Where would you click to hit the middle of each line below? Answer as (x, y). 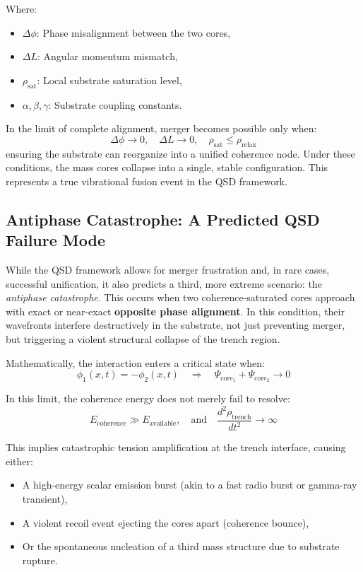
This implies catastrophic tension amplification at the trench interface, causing (176, 447)
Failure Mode (55, 240)
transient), (45, 498)
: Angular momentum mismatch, (108, 56)
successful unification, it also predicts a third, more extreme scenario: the (164, 283)
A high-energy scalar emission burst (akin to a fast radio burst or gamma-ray (190, 485)
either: (19, 461)
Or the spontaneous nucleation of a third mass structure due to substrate (181, 546)
